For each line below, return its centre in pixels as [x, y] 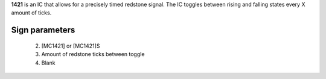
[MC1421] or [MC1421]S [71, 46]
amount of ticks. [31, 13]
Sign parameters [43, 30]
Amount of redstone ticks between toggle [93, 54]
